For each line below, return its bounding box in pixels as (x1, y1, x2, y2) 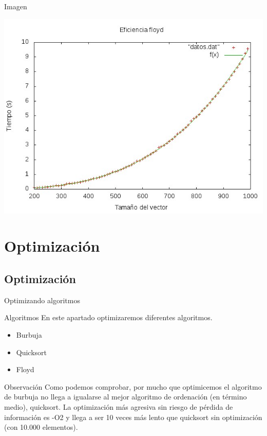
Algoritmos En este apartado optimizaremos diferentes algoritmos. (4, 312, 213, 323)
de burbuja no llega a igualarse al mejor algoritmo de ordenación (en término (4, 391, 247, 402)
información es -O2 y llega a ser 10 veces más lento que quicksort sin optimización (4, 411, 262, 422)
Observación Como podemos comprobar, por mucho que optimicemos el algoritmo (4, 381, 262, 392)
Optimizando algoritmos (4, 294, 80, 305)
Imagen (4, 1, 27, 11)
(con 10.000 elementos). (4, 422, 78, 432)
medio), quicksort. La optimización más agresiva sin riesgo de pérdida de (4, 401, 233, 412)
